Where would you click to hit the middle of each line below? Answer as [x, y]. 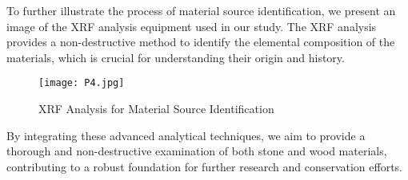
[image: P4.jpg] [82, 83]
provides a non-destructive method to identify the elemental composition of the [201, 42]
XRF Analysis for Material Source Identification [156, 109]
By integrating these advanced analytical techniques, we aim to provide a [186, 135]
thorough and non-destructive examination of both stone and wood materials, [197, 151]
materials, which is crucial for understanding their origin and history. [176, 57]
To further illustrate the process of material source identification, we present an [201, 10]
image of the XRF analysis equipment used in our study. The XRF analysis [192, 26]
